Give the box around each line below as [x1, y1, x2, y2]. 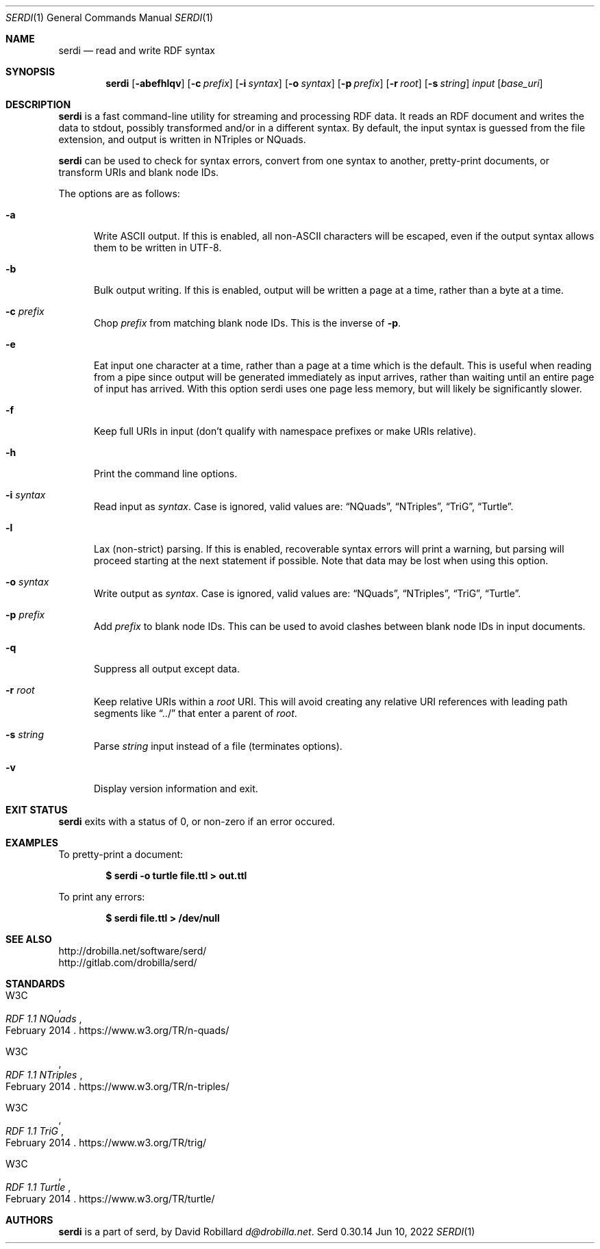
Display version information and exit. [94, 783, 258, 794]
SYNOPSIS [5, 66, 55, 77]
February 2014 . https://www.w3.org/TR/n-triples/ [5, 1081, 229, 1092]
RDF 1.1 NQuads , [5, 1013, 82, 1024]
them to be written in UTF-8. [94, 242, 222, 253]
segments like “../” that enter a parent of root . [94, 707, 297, 719]
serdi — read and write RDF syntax [58, 45, 215, 56]
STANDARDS [5, 978, 65, 989]
